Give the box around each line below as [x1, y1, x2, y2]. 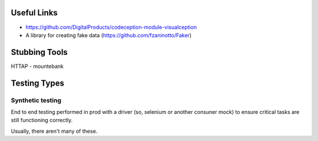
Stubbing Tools [11, 47, 68, 57]
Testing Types [11, 78, 65, 88]
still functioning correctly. [11, 117, 73, 124]
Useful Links [11, 8, 58, 18]
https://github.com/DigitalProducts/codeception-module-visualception [25, 24, 197, 31]
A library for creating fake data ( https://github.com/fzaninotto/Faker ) [25, 31, 192, 38]
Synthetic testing [11, 96, 62, 104]
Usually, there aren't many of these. [11, 127, 98, 135]
